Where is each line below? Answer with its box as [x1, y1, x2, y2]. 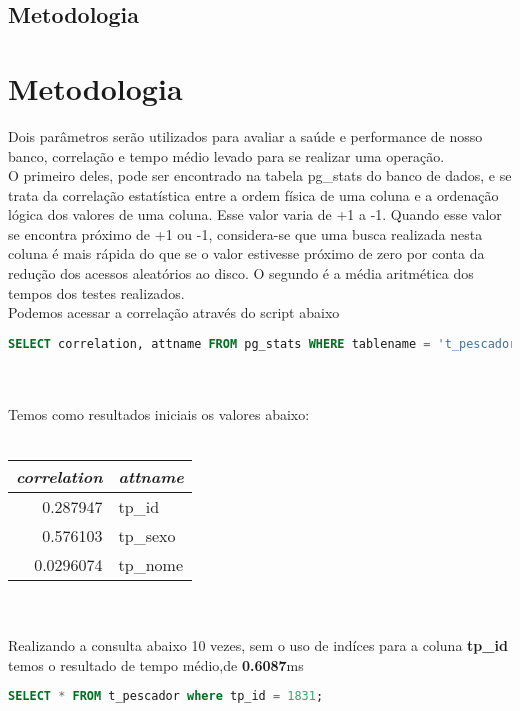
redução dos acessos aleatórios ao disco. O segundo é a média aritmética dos [8, 263, 474, 284]
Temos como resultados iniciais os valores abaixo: [8, 403, 310, 424]
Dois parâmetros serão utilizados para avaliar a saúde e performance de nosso [8, 125, 483, 146]
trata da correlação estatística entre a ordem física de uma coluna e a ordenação [8, 184, 499, 205]
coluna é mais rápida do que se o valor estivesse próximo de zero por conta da [8, 243, 485, 264]
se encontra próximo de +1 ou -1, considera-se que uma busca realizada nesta [8, 223, 483, 244]
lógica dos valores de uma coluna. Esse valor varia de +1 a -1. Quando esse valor [8, 204, 502, 225]
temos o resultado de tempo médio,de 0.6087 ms [8, 654, 304, 675]
